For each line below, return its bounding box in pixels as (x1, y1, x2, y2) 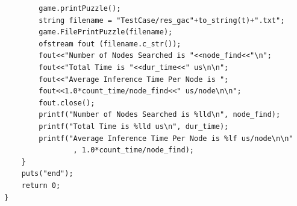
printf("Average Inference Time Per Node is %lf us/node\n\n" (39, 134, 293, 143)
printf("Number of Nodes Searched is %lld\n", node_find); (39, 110, 281, 119)
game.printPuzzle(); (39, 4, 121, 13)
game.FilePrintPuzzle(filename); (39, 28, 173, 37)
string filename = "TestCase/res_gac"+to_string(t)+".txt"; (39, 16, 285, 25)
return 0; (21, 181, 61, 190)
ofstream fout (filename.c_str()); (39, 39, 181, 48)
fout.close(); (39, 98, 95, 107)
